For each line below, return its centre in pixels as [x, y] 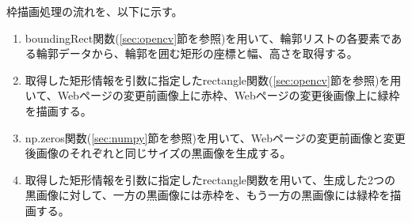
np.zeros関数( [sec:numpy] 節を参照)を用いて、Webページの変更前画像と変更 [215, 137]
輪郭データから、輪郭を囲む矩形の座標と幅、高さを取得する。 [197, 53]
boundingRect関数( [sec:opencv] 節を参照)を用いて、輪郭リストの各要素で [208, 38]
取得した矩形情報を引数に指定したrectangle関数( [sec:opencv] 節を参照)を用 [213, 79]
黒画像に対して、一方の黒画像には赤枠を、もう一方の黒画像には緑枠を [208, 195]
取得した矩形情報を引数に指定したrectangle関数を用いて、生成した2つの [210, 179]
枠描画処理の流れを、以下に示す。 [95, 11]
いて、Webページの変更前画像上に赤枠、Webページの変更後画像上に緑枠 [212, 95]
